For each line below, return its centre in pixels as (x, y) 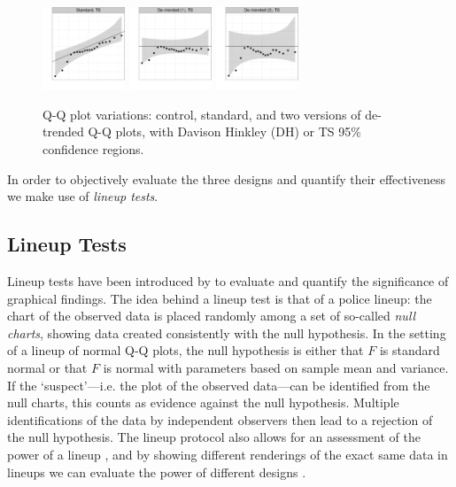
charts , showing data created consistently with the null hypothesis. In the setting (227, 332)
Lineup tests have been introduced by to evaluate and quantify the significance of (228, 281)
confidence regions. (93, 149)
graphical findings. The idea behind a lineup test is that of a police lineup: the (220, 298)
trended (63, 131)
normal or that (47, 367)
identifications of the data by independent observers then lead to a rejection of (220, 419)
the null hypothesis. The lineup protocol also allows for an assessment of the (214, 437)
